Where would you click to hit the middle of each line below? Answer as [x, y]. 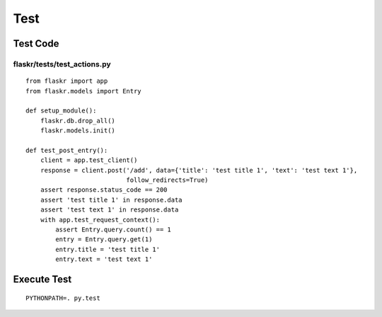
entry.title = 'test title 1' [108, 249]
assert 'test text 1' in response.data [109, 210]
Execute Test [42, 279]
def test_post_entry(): [67, 150]
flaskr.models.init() [78, 131]
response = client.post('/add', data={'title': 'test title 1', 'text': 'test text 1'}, [199, 170]
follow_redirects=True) [167, 180]
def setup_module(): [61, 111]
